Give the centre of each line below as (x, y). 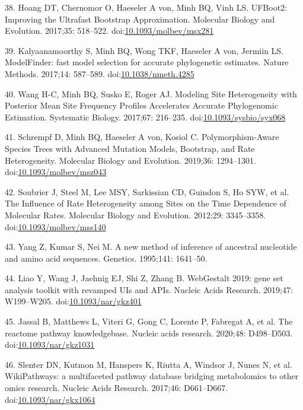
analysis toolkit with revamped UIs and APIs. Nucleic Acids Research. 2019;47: (149, 289)
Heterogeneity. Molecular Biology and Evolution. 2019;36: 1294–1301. (131, 160)
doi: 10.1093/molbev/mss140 (55, 226)
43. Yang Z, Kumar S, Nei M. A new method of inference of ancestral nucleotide (151, 247)
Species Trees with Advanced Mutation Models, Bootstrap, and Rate (130, 148)
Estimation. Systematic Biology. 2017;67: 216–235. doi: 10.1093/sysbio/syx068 (145, 117)
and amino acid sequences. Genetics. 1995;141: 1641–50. (106, 258)
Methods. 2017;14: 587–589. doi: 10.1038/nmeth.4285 (100, 73)
